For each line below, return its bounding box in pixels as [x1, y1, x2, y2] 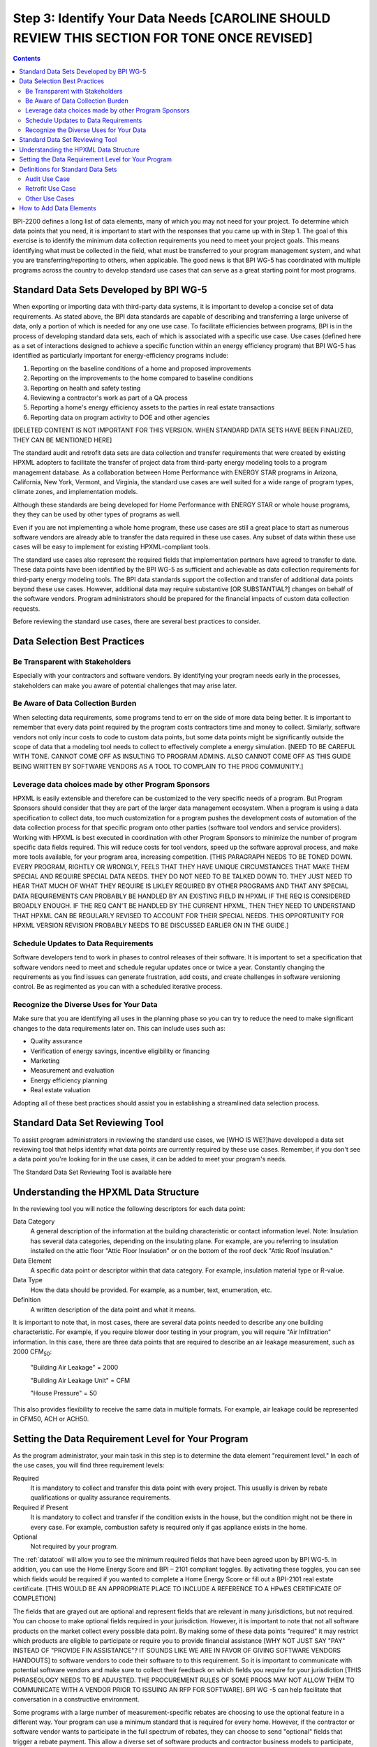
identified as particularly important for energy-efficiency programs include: [13, 351, 229, 360]
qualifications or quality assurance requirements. [30, 1493, 171, 1502]
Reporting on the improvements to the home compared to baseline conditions [30, 374, 253, 382]
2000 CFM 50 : [13, 1347, 52, 1357]
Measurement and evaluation [30, 1066, 114, 1075]
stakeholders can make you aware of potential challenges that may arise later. [13, 681, 237, 690]
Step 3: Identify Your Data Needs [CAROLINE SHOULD [13, 10, 331, 26]
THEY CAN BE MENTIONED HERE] [13, 435, 112, 444]
